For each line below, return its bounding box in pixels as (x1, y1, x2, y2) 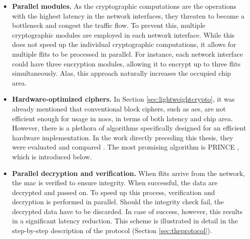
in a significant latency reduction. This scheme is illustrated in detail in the (12, 216, 238, 226)
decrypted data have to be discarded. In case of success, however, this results (12, 206, 243, 216)
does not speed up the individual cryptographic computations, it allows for (12, 39, 236, 49)
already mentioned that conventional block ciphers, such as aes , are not (12, 103, 226, 113)
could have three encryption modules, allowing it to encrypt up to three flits (12, 58, 241, 68)
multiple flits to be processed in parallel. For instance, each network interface (12, 48, 243, 59)
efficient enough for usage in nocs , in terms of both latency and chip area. (12, 113, 233, 123)
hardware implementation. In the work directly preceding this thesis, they (12, 132, 233, 142)
